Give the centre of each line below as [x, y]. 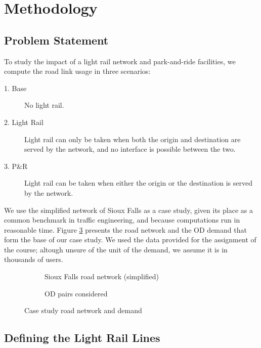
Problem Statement [56, 40]
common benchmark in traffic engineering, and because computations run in [122, 220]
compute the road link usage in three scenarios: [77, 71]
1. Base [15, 88]
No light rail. [44, 105]
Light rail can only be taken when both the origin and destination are [133, 139]
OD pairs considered [76, 293]
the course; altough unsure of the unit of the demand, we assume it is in [116, 249]
